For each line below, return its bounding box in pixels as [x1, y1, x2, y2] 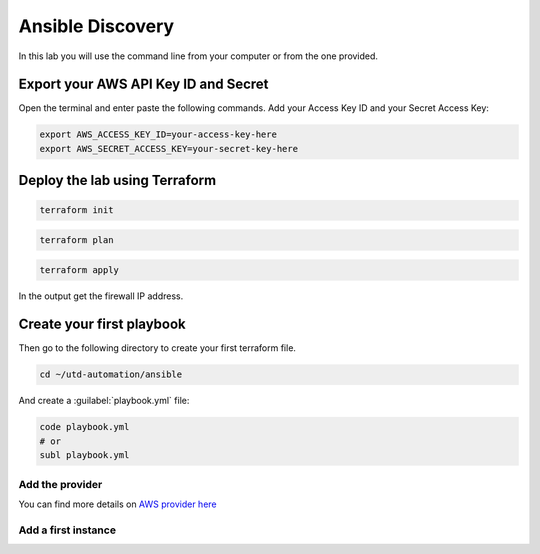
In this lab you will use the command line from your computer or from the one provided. [18, 50, 379, 62]
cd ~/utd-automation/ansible [39, 369, 183, 380]
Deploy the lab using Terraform [18, 172, 217, 189]
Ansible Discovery [18, 15, 175, 37]
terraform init [39, 205, 114, 216]
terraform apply [39, 264, 120, 275]
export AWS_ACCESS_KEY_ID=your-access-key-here [39, 129, 277, 140]
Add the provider [18, 477, 103, 491]
